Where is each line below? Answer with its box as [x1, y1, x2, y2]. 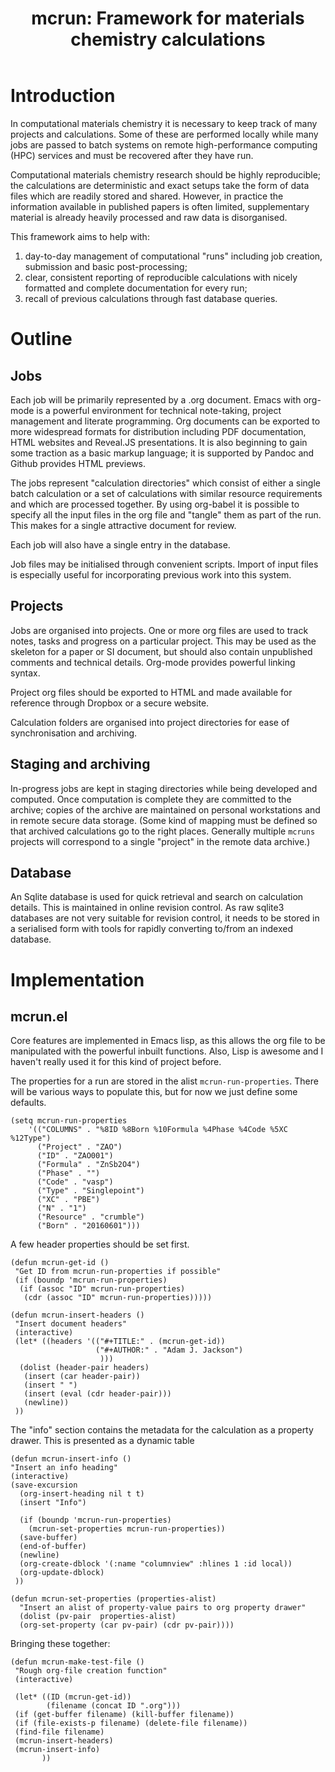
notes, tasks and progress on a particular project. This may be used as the [10, 635, 317, 647]
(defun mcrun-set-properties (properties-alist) [10, 1594, 217, 1604]
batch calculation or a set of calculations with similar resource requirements [10, 487, 323, 499]
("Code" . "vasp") [36, 1177, 114, 1187]
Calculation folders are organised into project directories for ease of [10, 716, 290, 728]
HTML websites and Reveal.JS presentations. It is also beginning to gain [10, 436, 308, 448]
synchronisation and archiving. [10, 727, 138, 739]
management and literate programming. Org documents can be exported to [10, 415, 321, 427]
